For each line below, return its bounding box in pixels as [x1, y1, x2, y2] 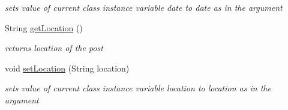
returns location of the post [5, 41, 103, 54]
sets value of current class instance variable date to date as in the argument [5, 1, 283, 13]
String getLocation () [5, 21, 83, 34]
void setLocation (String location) [5, 61, 130, 74]
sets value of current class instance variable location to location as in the [5, 82, 271, 94]
